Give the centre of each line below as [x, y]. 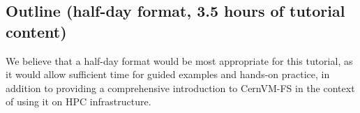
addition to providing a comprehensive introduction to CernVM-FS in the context [180, 88]
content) [36, 31]
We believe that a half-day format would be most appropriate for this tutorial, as [179, 60]
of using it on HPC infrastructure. [78, 101]
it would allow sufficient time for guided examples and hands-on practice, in [168, 74]
